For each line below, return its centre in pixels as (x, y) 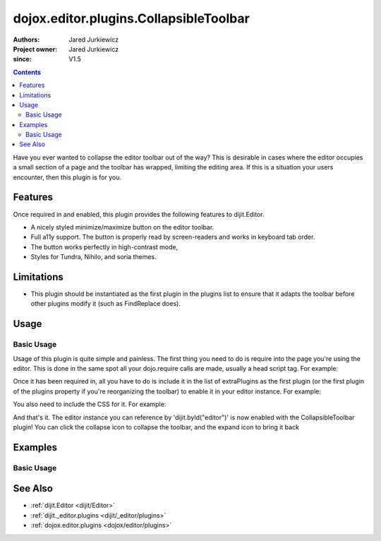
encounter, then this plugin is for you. (67, 177)
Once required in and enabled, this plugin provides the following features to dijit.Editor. (139, 214)
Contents (27, 72)
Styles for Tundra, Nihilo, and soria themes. (93, 257)
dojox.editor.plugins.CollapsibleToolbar (131, 18)
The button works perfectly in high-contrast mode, (104, 246)
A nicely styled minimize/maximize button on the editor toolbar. (122, 227)
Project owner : (35, 49)
